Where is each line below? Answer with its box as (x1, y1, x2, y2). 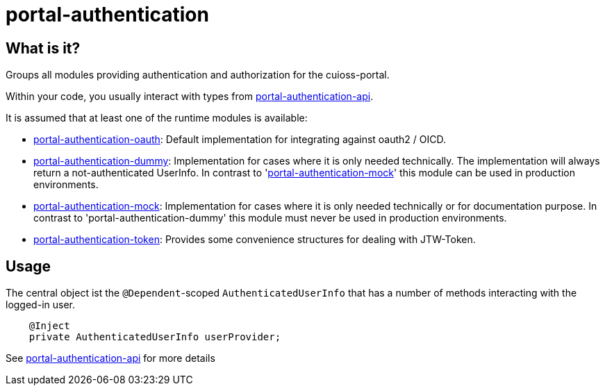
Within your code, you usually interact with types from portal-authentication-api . (6, 90, 374, 103)
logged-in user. (6, 299, 75, 311)
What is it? (6, 39, 81, 57)
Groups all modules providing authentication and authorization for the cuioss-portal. (6, 69, 390, 81)
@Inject (28, 320, 70, 332)
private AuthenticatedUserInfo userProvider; (28, 331, 281, 343)
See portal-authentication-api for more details (6, 352, 215, 365)
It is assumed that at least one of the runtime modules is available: (6, 112, 308, 124)
